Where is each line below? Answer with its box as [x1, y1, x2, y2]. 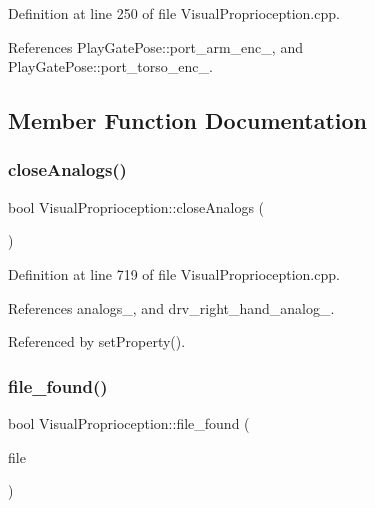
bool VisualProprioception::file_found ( [8, 412, 250, 433]
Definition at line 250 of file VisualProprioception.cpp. [8, 3, 340, 23]
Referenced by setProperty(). [8, 331, 186, 352]
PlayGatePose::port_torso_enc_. [8, 56, 213, 77]
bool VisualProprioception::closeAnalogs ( [8, 196, 265, 217]
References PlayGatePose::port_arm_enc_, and [8, 36, 303, 57]
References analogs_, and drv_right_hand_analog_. [8, 297, 335, 318]
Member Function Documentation [8, 105, 368, 136]
